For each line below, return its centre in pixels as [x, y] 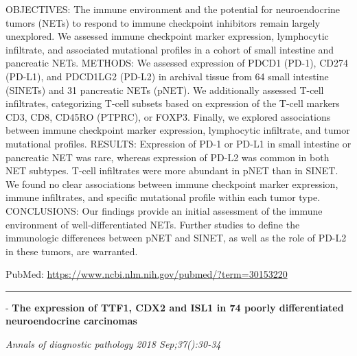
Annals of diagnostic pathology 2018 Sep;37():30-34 [113, 344]
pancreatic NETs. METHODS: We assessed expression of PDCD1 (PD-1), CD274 [177, 63]
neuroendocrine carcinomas [71, 321]
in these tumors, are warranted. [72, 251]
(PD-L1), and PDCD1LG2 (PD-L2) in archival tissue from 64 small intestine [167, 76]
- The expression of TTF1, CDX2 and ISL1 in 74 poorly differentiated [175, 307]
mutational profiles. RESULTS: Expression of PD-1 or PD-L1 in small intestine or [178, 143]
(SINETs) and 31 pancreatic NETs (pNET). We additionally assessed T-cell [165, 90]
